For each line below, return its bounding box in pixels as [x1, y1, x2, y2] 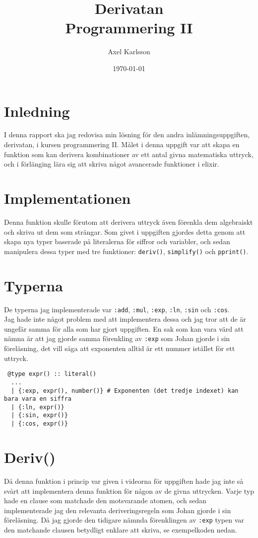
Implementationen [4, 188, 131, 208]
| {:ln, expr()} [11, 403, 64, 411]
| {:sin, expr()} [11, 412, 68, 419]
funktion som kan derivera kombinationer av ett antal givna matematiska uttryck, [4, 149, 254, 159]
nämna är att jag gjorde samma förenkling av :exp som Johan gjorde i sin [4, 333, 230, 344]
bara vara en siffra [4, 395, 72, 403]
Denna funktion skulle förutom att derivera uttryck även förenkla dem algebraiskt [4, 216, 253, 227]
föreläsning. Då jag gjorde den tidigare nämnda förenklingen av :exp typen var [4, 515, 244, 525]
